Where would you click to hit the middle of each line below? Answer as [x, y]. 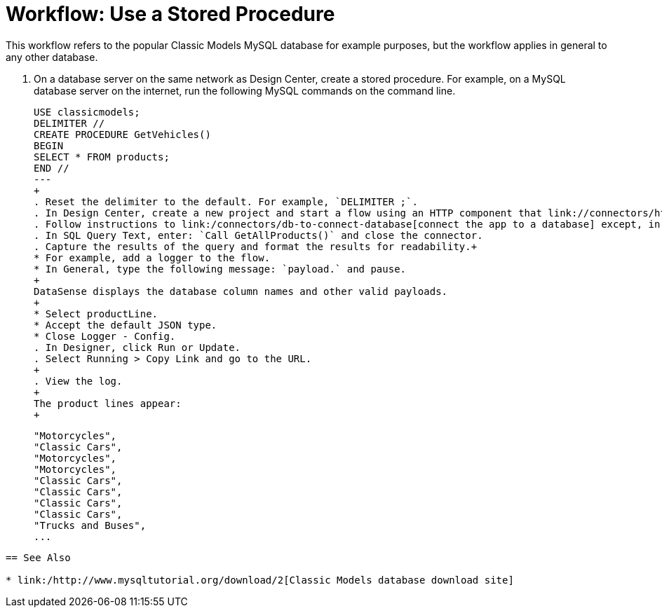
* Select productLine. [96, 314]
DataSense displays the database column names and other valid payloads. [241, 291]
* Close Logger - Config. [105, 336]
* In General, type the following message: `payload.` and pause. [220, 269]
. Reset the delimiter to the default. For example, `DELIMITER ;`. [226, 201]
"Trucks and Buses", [90, 525]
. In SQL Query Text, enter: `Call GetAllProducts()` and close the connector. [258, 235]
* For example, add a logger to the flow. [152, 257]
